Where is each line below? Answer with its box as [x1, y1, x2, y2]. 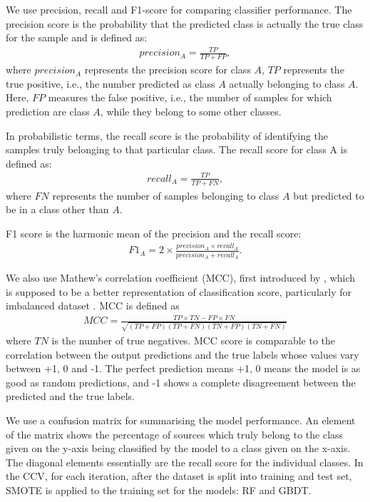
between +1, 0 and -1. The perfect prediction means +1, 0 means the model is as [6, 361, 361, 376]
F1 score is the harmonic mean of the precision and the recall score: [6, 225, 302, 240]
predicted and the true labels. [6, 389, 135, 404]
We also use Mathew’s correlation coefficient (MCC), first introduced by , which [6, 270, 356, 285]
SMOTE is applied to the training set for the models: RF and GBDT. [6, 482, 312, 497]
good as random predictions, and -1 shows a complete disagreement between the [6, 374, 356, 389]
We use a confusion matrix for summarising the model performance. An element [6, 412, 356, 427]
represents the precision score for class [84, 62, 251, 77]
